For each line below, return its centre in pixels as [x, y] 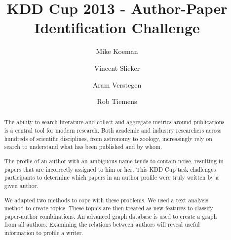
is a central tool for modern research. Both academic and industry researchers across [113, 130]
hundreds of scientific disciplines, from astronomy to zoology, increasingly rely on [108, 138]
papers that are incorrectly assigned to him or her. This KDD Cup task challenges [110, 169]
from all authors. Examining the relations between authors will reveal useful [102, 224]
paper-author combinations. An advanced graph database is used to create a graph [111, 216]
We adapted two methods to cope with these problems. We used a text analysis [106, 200]
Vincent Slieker [117, 68]
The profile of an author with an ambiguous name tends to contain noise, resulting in [114, 161]
